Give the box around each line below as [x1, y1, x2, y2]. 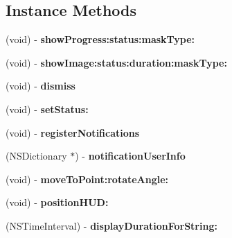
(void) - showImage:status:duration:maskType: [6, 55, 227, 69]
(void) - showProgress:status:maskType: [6, 32, 195, 46]
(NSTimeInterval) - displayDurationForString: [6, 218, 217, 232]
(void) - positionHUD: [6, 195, 109, 210]
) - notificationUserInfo [75, 148, 186, 163]
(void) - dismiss [6, 78, 75, 93]
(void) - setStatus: [6, 101, 89, 116]
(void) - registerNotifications [6, 125, 140, 139]
